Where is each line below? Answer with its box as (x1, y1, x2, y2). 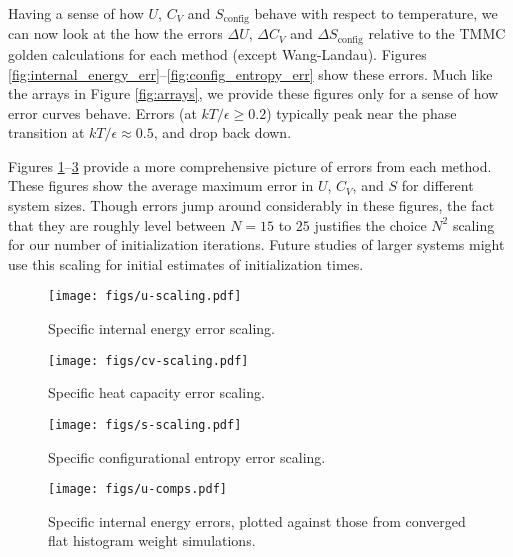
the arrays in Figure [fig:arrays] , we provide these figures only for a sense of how (8, 83, 499, 104)
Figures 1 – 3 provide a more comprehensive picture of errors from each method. (8, 155, 492, 176)
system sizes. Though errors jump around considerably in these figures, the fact (8, 195, 495, 216)
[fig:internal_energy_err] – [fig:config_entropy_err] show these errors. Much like (8, 63, 493, 84)
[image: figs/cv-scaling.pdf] (48, 353, 249, 368)
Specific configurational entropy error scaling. (48, 446, 326, 467)
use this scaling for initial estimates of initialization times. (8, 253, 364, 274)
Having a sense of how (8, 3, 144, 23)
